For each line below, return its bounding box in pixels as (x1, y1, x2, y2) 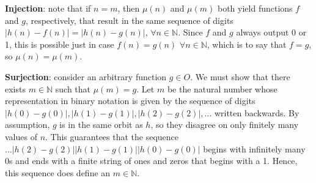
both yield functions (217, 2, 293, 14)
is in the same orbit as (59, 118, 143, 131)
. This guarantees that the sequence (45, 130, 179, 143)
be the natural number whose (167, 82, 277, 95)
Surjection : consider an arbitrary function (5, 70, 167, 83)
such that (55, 82, 91, 95)
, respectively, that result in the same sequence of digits (25, 13, 233, 26)
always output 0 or (236, 26, 307, 39)
